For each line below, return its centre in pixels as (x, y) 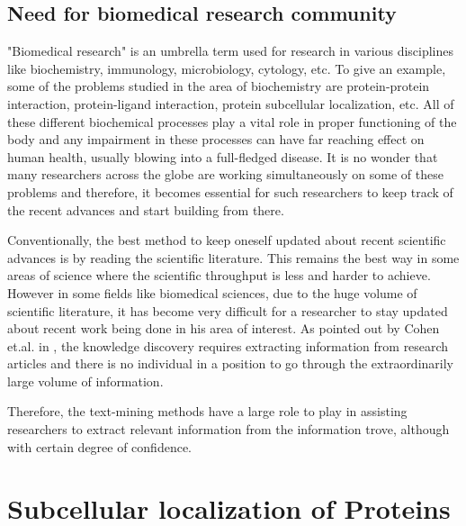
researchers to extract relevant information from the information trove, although (229, 429)
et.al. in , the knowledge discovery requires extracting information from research (228, 345)
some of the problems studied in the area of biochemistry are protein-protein (219, 86)
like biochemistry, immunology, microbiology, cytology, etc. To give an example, (227, 68)
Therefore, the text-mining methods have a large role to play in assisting (207, 411)
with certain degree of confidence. (100, 446)
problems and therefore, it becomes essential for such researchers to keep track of (230, 191)
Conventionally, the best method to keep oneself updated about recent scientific (227, 240)
